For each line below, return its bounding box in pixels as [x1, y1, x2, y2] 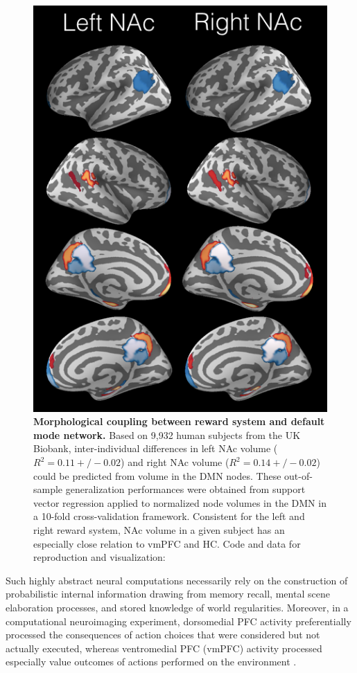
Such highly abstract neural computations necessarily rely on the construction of [6, 573, 348, 587]
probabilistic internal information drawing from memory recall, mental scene [6, 586, 330, 601]
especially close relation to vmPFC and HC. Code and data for [33, 536, 301, 550]
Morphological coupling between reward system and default [33, 414, 325, 429]
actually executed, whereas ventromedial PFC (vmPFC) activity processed [6, 640, 322, 655]
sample [33, 482, 63, 496]
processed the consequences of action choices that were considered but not [6, 627, 320, 642]
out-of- [284, 468, 313, 483]
